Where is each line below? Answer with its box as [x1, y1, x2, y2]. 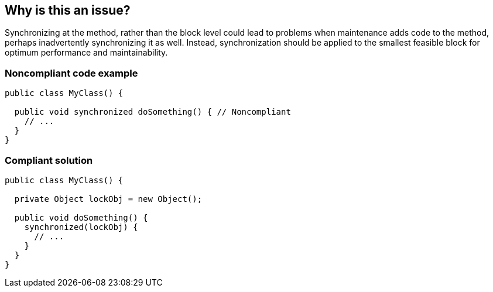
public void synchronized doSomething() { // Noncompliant [14, 107, 291, 117]
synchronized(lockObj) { [24, 222, 138, 232]
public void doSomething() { [14, 212, 148, 222]
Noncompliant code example [5, 67, 138, 79]
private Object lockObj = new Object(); [14, 194, 203, 204]
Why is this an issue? [5, 3, 131, 18]
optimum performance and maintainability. [5, 47, 168, 58]
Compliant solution [5, 154, 93, 166]
